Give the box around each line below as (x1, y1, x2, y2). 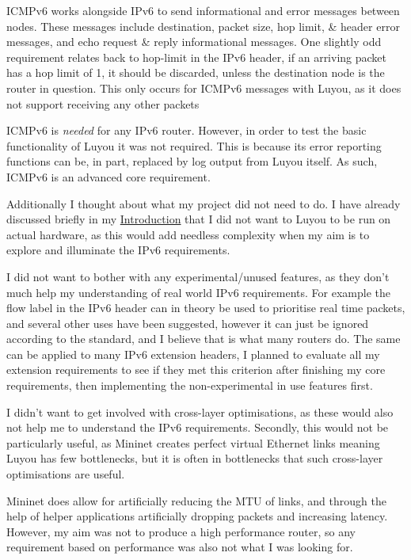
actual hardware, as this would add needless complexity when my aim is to (6, 226, 370, 242)
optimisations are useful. (6, 466, 125, 482)
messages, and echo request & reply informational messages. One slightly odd (6, 33, 382, 50)
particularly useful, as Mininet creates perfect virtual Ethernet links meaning (6, 434, 380, 451)
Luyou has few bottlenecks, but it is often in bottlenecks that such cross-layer (6, 450, 383, 467)
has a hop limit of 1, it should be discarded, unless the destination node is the (6, 64, 385, 81)
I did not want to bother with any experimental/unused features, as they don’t (6, 268, 390, 284)
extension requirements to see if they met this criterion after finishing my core (6, 361, 386, 378)
